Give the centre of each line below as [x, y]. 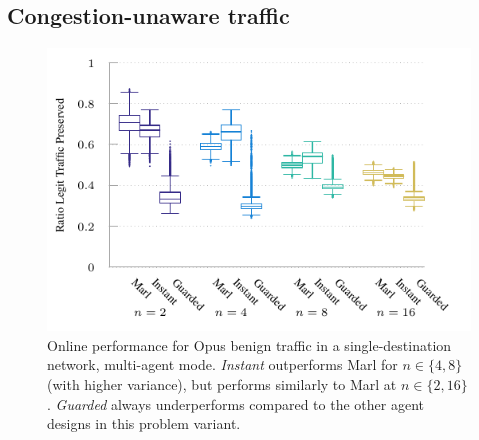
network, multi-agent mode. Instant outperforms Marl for [222, 364]
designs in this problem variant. [144, 423]
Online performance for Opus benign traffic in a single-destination [249, 344]
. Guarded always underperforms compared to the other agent [235, 403]
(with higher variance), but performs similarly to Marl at [222, 383]
